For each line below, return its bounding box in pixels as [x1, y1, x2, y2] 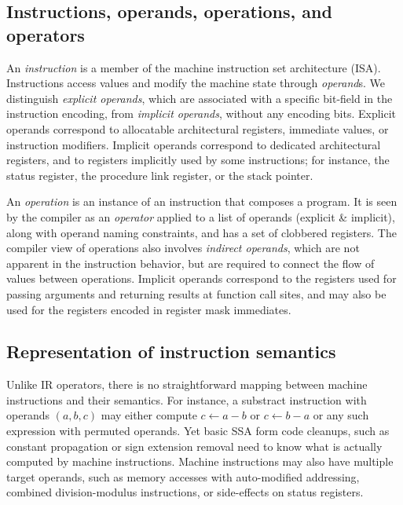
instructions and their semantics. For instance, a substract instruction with [6, 391, 367, 408]
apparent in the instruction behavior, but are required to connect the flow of [6, 254, 375, 271]
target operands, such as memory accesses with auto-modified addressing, [6, 468, 360, 485]
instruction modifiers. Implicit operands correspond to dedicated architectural [6, 136, 381, 152]
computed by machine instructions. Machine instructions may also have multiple [6, 453, 394, 470]
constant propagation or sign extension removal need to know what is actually [6, 437, 383, 454]
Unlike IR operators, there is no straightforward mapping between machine [6, 376, 368, 393]
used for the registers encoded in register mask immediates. [6, 301, 291, 317]
